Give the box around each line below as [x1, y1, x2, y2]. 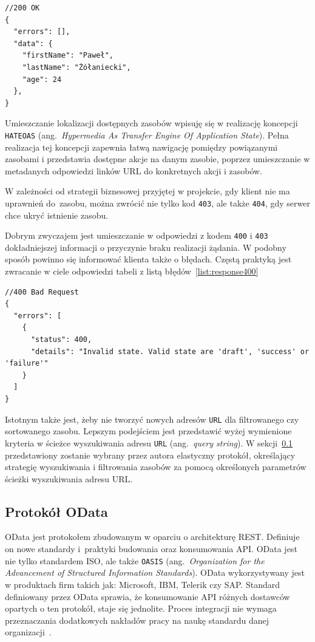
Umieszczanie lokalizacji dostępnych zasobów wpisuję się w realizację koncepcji [5, 117, 298, 129]
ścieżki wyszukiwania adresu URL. [5, 472, 133, 485]
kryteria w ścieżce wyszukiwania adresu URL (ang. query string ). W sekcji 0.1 [5, 436, 293, 449]
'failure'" [5, 359, 49, 368]
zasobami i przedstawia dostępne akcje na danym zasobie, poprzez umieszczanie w [5, 152, 310, 165]
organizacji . [5, 626, 52, 638]
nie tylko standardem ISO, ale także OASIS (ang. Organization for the [5, 554, 265, 567]
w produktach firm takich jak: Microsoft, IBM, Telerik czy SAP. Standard [5, 578, 280, 590]
